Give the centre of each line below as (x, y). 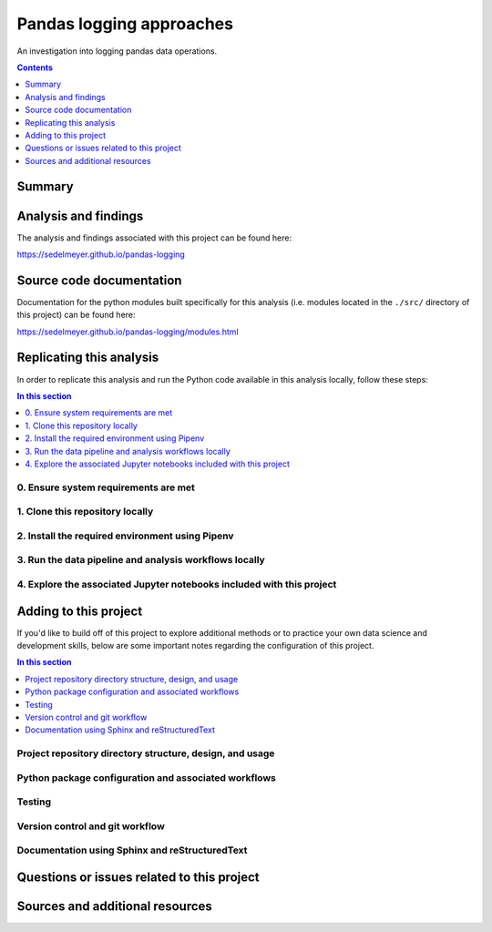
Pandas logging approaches (125, 24)
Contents (35, 67)
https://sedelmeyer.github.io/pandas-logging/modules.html (128, 332)
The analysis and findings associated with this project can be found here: (154, 238)
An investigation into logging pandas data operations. (117, 51)
